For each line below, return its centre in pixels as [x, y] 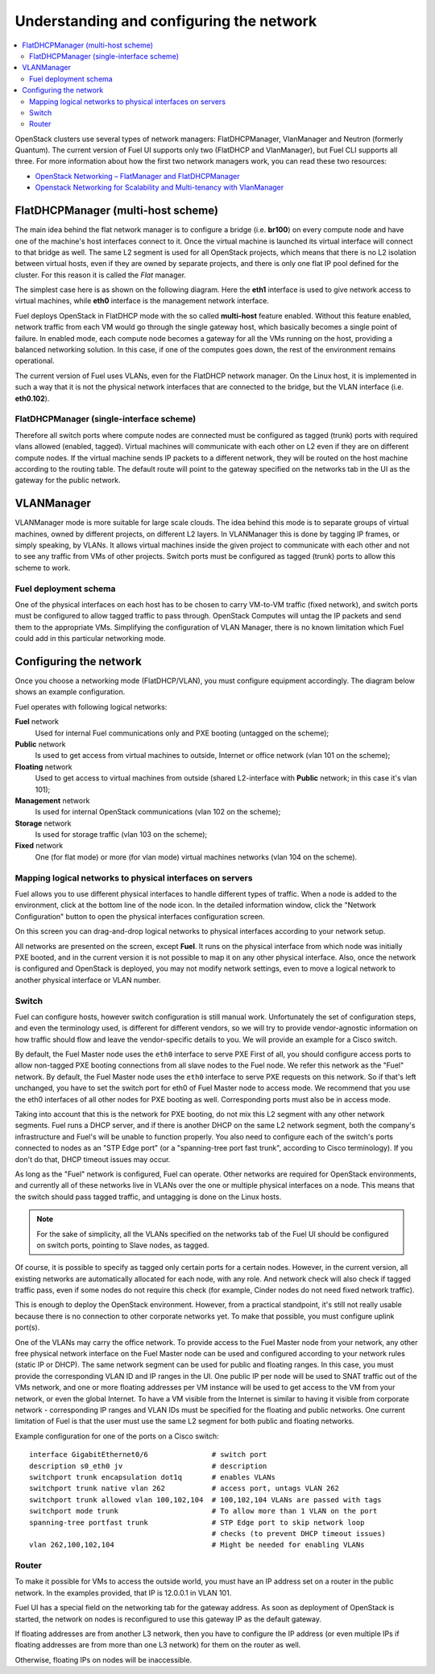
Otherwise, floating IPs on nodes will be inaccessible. [104, 1659]
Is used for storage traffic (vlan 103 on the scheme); [121, 835]
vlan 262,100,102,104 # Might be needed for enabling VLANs [197, 1545]
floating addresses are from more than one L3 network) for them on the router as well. [158, 1645]
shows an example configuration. [70, 692]
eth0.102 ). [32, 398]
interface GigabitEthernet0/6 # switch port [148, 1455]
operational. [35, 361]
